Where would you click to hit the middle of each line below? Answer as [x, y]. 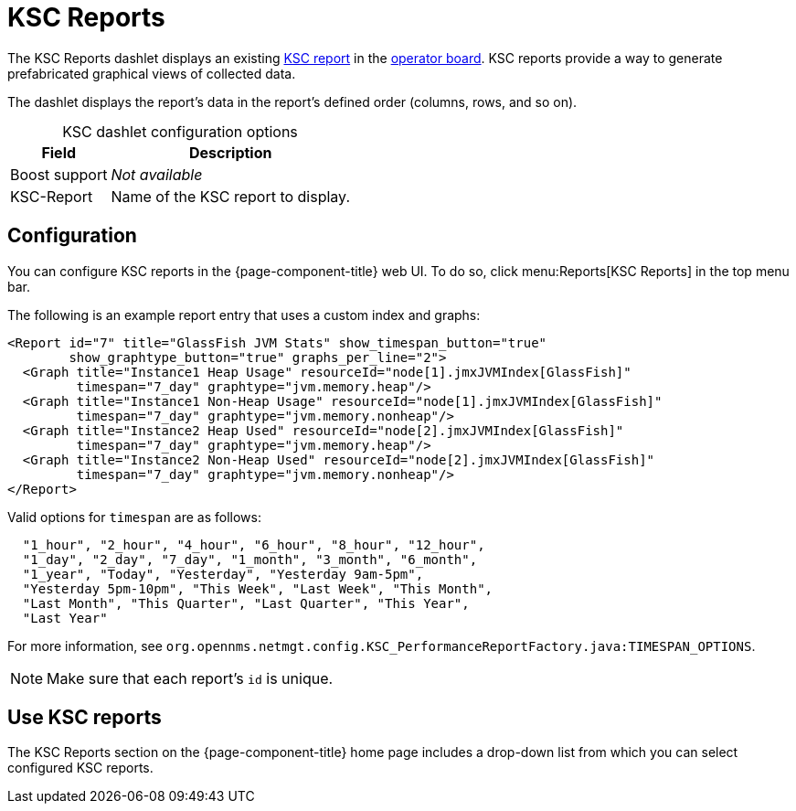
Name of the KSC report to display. [230, 196]
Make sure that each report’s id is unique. [190, 678]
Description [231, 152]
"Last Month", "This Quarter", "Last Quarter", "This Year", [246, 603]
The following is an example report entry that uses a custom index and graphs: [244, 315]
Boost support [59, 174]
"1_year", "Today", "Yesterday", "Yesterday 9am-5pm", [223, 574]
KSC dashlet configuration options [180, 131]
